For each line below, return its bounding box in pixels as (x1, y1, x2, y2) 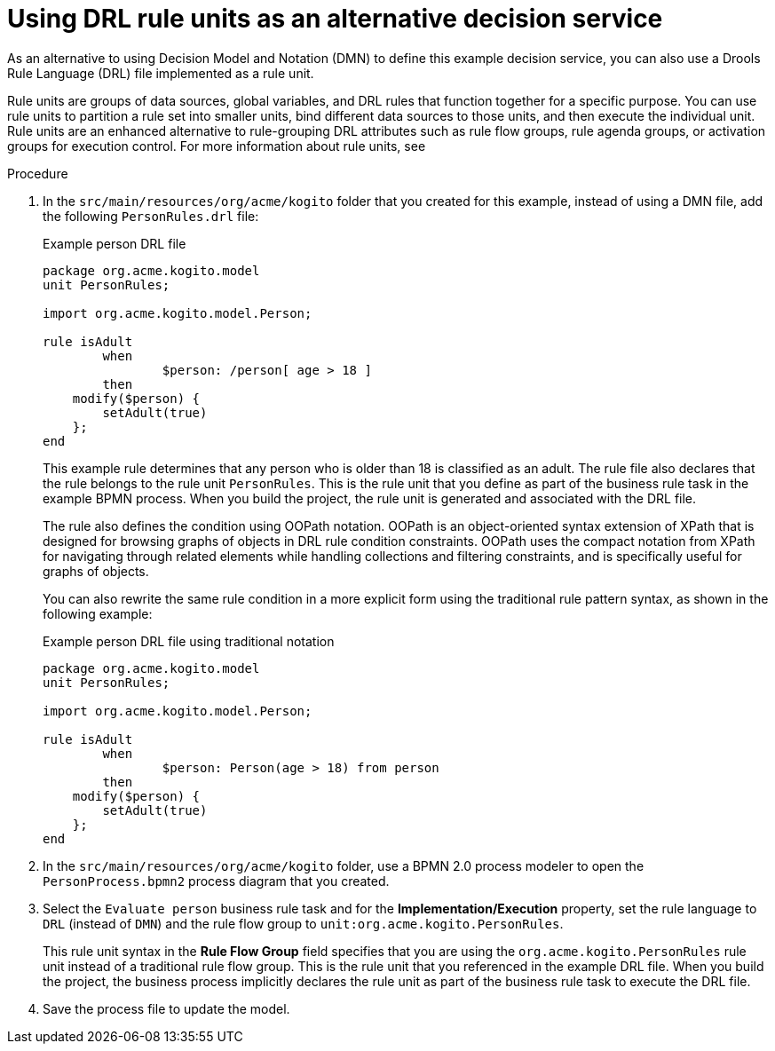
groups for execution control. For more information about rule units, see (7, 138, 426, 154)
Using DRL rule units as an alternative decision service (7, 4, 663, 34)
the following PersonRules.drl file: (43, 208, 259, 224)
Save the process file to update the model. (43, 1000, 290, 1016)
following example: (43, 605, 153, 621)
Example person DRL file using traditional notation (43, 633, 335, 649)
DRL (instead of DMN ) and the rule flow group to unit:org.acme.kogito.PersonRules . (43, 915, 564, 931)
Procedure (7, 165, 68, 181)
